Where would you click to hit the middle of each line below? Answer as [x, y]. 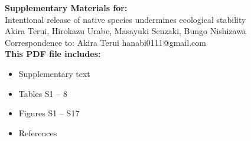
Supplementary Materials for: [66, 8]
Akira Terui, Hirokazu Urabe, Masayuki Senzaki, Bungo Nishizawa [125, 31]
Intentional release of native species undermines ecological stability [125, 19]
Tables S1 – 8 [43, 93]
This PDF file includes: [53, 54]
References [38, 132]
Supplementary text [54, 73]
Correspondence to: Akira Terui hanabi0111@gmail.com [105, 42]
